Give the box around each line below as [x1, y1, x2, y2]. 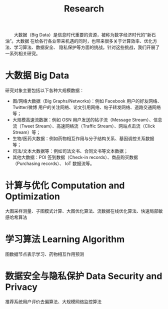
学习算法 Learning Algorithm [5, 233, 125, 245]
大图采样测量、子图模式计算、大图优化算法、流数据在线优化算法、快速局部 [5, 208, 158, 214]
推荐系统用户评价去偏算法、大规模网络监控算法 [5, 298, 101, 304]
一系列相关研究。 [5, 50, 40, 56]
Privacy [5, 281, 37, 293]
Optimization [5, 191, 60, 202]
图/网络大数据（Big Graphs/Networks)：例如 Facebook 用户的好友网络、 [12, 98, 162, 104]
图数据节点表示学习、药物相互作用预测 [5, 251, 84, 257]
